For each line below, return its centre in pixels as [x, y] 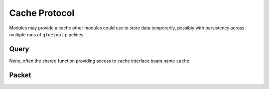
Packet [20, 75]
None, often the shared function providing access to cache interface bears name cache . [100, 61]
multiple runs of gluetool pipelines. [47, 34]
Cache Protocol [42, 13]
